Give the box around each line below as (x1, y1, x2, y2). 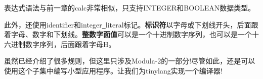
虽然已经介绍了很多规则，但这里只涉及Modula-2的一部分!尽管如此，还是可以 (4, 55, 255, 66)
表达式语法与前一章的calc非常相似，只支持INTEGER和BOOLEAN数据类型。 (4, 2, 255, 12)
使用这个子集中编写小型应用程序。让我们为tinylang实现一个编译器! (4, 65, 223, 75)
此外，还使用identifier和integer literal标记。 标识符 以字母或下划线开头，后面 (4, 19, 251, 29)
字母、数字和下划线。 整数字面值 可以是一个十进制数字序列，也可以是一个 (11, 29, 252, 39)
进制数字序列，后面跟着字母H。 (11, 38, 116, 49)
